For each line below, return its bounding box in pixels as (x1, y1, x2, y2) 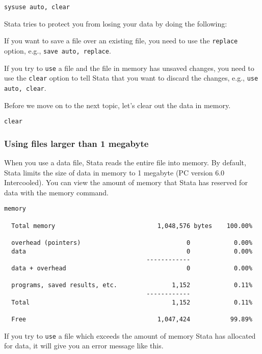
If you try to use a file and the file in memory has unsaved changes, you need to (4, 62, 254, 73)
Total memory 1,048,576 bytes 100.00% (11, 222, 252, 230)
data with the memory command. (4, 187, 109, 197)
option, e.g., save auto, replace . (4, 45, 111, 56)
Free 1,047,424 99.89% (11, 315, 252, 323)
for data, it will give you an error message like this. (4, 340, 164, 351)
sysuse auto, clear (4, 4, 70, 11)
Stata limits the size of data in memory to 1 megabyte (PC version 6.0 (4, 167, 225, 178)
